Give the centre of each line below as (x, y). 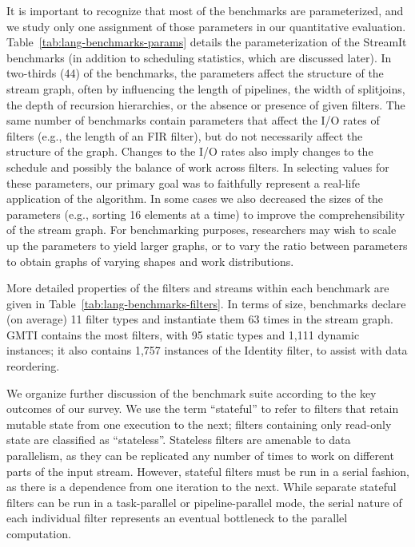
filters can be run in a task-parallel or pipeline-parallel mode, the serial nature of (204, 502)
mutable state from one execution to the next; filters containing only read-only (199, 424)
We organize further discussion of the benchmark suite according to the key (192, 392)
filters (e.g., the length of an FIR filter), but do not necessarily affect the (185, 135)
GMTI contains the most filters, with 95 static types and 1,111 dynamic (183, 334)
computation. (39, 533)
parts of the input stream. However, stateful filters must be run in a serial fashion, (208, 471)
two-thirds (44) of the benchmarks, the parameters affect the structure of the (195, 73)
